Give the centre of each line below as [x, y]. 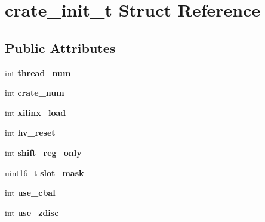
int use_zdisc [32, 212]
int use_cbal [30, 193]
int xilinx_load [36, 112]
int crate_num [35, 93]
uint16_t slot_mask [44, 172]
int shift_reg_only [43, 152]
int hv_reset [30, 132]
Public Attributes [60, 47]
